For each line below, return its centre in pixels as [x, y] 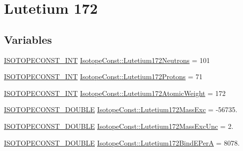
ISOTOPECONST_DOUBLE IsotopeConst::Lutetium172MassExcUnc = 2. [119, 126]
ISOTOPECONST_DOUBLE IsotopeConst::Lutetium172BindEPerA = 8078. [122, 142]
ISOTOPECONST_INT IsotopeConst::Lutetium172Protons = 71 [103, 76]
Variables [28, 39]
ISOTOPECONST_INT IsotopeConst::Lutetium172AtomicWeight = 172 [115, 93]
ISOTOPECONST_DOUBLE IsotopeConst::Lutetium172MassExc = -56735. [121, 109]
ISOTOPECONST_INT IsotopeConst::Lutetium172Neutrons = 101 [107, 60]
